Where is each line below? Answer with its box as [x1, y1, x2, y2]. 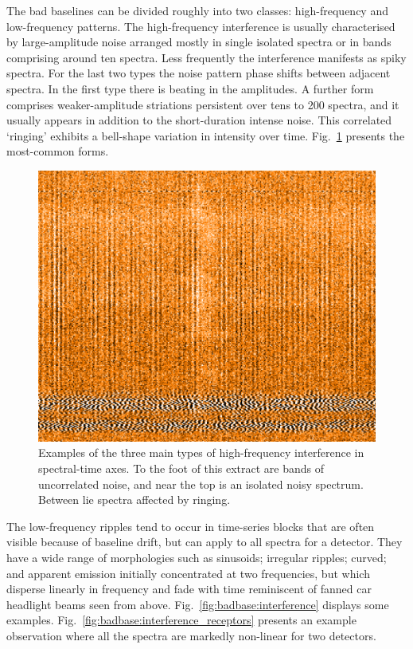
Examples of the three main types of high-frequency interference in [38, 444, 364, 461]
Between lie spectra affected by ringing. [38, 491, 231, 508]
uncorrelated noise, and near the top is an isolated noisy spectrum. [38, 475, 364, 492]
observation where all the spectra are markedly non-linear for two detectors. [6, 627, 376, 643]
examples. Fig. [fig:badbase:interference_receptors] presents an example [6, 612, 357, 628]
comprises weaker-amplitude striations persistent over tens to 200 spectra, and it [6, 96, 399, 112]
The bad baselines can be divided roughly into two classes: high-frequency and [6, 2, 388, 18]
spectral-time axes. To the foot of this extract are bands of [38, 460, 324, 477]
